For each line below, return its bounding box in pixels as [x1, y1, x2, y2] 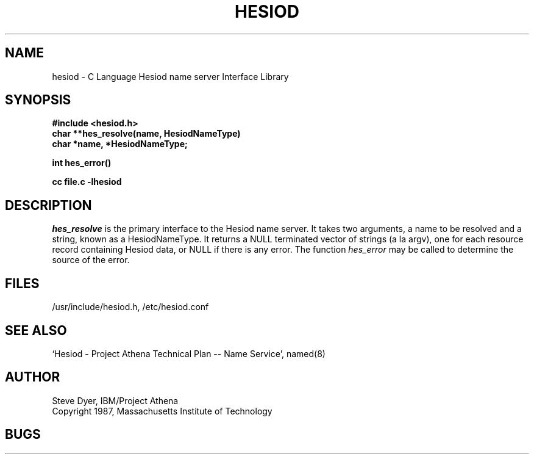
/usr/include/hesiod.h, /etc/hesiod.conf [52, 302, 209, 313]
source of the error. [52, 255, 130, 266]
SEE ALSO [5, 322, 67, 338]
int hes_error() [52, 157, 112, 168]
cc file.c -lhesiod [52, 176, 122, 187]
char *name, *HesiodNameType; [52, 139, 188, 150]
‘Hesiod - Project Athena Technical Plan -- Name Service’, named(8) [52, 348, 326, 359]
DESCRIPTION [5, 197, 92, 213]
